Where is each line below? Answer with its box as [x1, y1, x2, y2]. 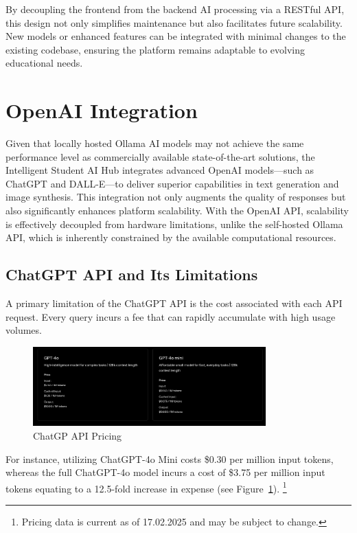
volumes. [5, 323, 42, 337]
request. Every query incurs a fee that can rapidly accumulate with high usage [5, 309, 336, 324]
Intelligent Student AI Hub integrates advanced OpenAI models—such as [5, 163, 314, 177]
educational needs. [5, 56, 83, 70]
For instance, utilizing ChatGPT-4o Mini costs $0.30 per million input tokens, [5, 451, 334, 466]
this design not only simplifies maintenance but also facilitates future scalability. [5, 15, 343, 30]
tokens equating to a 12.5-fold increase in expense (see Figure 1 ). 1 [5, 479, 287, 495]
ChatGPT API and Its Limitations [5, 264, 258, 285]
